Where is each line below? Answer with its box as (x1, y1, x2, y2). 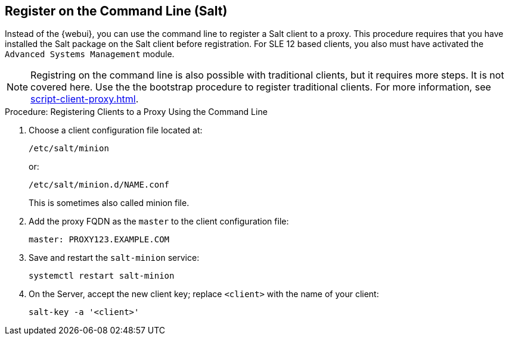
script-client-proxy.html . (30, 93, 139, 105)
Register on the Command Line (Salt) (5, 4, 228, 18)
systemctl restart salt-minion (29, 271, 175, 281)
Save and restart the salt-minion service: (29, 252, 200, 263)
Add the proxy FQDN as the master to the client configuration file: (29, 216, 289, 227)
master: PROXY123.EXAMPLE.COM (29, 235, 170, 245)
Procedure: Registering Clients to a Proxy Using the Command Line (5, 107, 268, 117)
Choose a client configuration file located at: (29, 125, 203, 136)
